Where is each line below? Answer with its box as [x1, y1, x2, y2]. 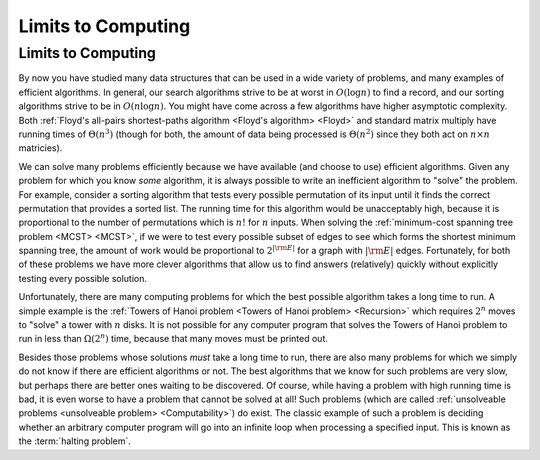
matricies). [18, 142, 63, 154]
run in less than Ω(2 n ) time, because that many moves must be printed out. [18, 331, 329, 345]
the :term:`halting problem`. [18, 435, 132, 447]
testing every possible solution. [18, 272, 148, 284]
